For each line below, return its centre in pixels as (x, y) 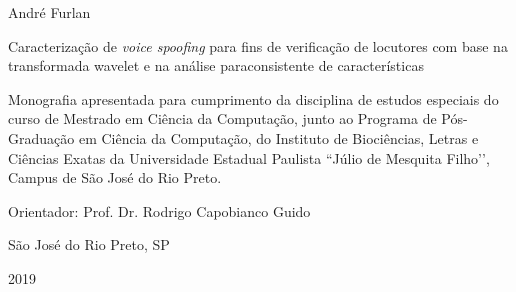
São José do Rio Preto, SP (89, 244)
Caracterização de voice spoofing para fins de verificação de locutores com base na (258, 45)
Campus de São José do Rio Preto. (115, 177)
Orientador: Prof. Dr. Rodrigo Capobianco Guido (159, 210)
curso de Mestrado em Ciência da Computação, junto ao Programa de (222, 118)
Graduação (41, 137)
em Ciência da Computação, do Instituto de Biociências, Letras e (278, 137)
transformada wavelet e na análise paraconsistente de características (216, 65)
